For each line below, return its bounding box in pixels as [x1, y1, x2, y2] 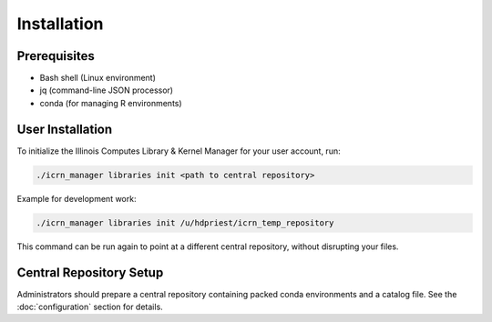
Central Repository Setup [16, 265, 164, 280]
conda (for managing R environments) [39, 97, 182, 108]
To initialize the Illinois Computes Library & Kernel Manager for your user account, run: [16, 146, 341, 156]
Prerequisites [16, 48, 95, 64]
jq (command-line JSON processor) [39, 85, 173, 96]
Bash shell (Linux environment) [39, 73, 157, 84]
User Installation [16, 121, 113, 136]
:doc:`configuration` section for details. [16, 301, 163, 312]
